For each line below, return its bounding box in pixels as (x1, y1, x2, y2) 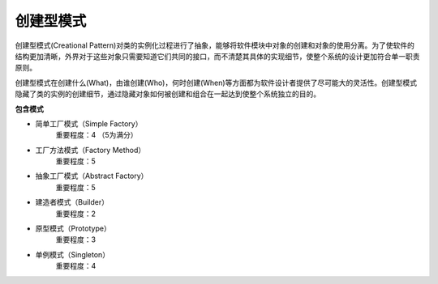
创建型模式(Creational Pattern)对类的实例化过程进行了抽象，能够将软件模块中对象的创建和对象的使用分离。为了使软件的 (15, 40, 415, 50)
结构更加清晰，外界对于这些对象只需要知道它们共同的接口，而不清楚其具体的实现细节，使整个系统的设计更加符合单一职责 (15, 51, 420, 61)
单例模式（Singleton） (35, 249, 109, 259)
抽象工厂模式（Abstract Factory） (35, 171, 148, 181)
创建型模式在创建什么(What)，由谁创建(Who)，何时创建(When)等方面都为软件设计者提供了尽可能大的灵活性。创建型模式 (15, 78, 418, 87)
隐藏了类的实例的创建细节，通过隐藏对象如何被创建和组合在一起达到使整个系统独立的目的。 (15, 89, 320, 99)
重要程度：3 (55, 235, 97, 244)
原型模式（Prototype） (35, 223, 111, 234)
